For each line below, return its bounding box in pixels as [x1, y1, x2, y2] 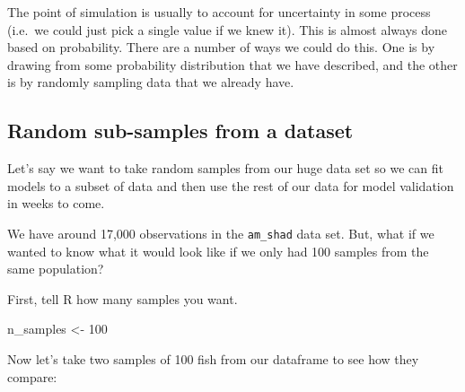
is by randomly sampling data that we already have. [7, 73, 294, 91]
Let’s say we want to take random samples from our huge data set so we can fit [7, 159, 444, 178]
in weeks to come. [7, 194, 105, 213]
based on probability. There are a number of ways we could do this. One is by [7, 38, 435, 57]
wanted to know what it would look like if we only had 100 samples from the [7, 241, 429, 260]
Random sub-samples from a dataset [7, 117, 354, 144]
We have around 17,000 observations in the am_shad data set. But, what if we [7, 223, 434, 242]
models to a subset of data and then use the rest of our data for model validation [7, 176, 454, 195]
